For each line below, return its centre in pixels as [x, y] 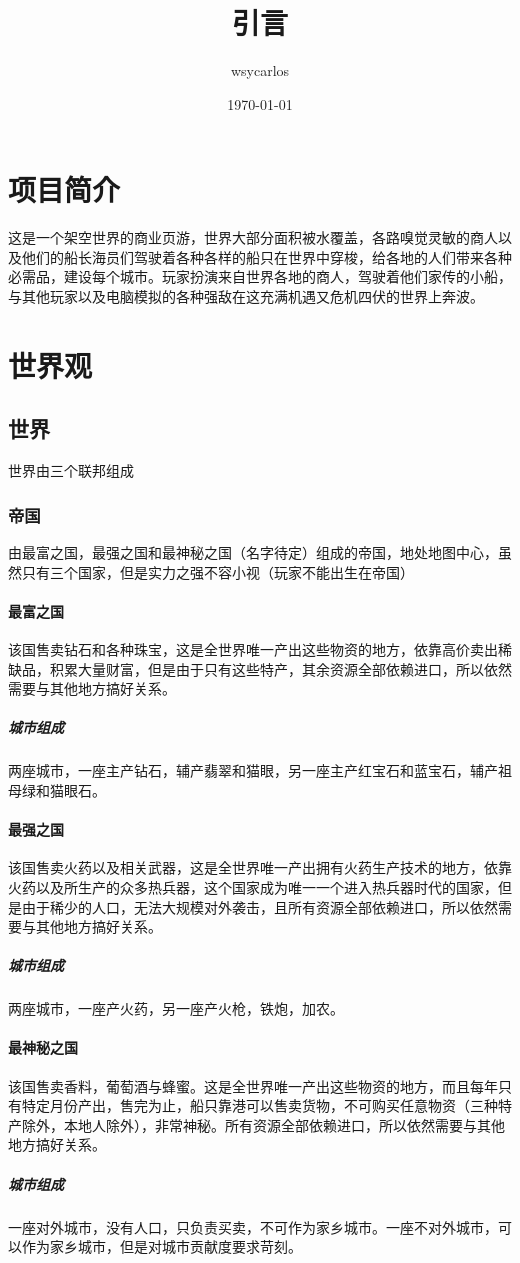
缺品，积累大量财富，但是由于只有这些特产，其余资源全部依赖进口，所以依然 [260, 668]
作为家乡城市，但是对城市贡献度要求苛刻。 [161, 1246]
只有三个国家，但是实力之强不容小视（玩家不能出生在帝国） [217, 571]
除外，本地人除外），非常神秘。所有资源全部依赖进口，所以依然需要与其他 [263, 1124]
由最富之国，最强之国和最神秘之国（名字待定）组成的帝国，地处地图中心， [253, 552]
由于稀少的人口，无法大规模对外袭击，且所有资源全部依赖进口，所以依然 [259, 906]
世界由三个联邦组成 [71, 470]
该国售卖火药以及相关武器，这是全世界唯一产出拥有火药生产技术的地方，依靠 [260, 867]
